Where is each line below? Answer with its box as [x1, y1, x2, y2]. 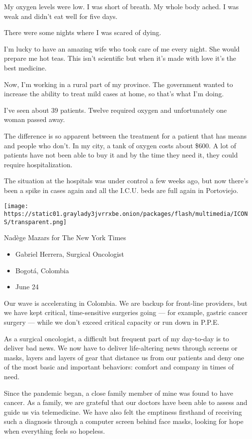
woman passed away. [4, 114, 65, 124]
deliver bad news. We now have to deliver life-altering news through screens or [4, 343, 238, 353]
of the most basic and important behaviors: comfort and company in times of [4, 362, 234, 372]
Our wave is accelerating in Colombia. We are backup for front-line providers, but [4, 298, 248, 308]
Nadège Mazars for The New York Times [4, 232, 126, 243]
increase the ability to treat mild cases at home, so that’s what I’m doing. [4, 88, 224, 99]
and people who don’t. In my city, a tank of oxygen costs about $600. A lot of [4, 140, 236, 150]
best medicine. [4, 62, 47, 72]
